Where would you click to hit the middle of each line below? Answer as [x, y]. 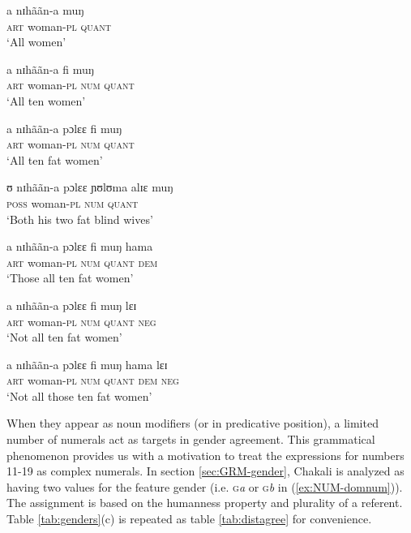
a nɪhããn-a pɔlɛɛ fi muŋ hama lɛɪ [87, 364]
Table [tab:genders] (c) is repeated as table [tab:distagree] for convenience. [189, 519]
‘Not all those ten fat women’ [79, 395]
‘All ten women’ [46, 100]
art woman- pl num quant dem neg [93, 380]
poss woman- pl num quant [73, 202]
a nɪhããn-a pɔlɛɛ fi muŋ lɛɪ [72, 305]
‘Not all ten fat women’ [64, 337]
